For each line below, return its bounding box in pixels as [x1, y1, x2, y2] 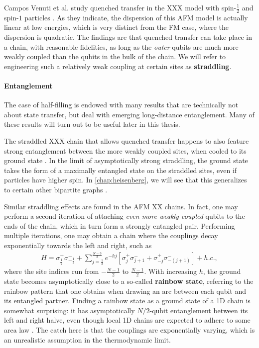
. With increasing [144, 266, 197, 276]
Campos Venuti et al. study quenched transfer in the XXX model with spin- [4, 2, 237, 12]
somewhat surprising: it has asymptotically [4, 305, 135, 315]
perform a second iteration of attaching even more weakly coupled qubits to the [4, 211, 245, 221]
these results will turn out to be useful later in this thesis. [4, 119, 180, 129]
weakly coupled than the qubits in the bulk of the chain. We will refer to [4, 51, 226, 62]
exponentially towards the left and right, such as [4, 240, 152, 250]
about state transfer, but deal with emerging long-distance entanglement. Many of [4, 109, 255, 119]
